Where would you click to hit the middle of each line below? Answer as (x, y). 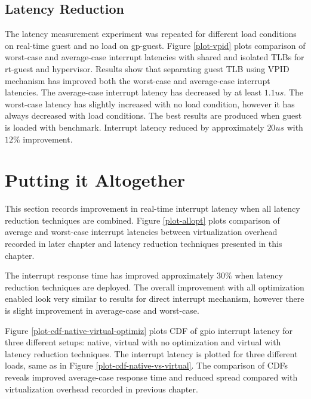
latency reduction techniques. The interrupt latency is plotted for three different (151, 353)
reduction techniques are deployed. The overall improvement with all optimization (155, 287)
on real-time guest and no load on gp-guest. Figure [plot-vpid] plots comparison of (155, 45)
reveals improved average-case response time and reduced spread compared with (151, 377)
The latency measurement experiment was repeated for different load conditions (151, 34)
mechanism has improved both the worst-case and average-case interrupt (138, 80)
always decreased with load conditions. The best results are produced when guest (153, 115)
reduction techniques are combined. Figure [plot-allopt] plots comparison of (142, 220)
